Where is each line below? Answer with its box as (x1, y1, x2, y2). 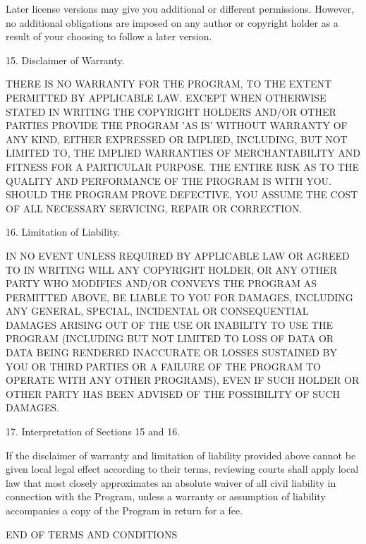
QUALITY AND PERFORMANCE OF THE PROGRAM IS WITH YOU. (6, 173, 331, 188)
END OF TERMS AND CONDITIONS (6, 526, 178, 541)
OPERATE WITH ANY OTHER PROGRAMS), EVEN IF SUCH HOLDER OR (6, 373, 360, 387)
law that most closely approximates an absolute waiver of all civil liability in (6, 475, 336, 490)
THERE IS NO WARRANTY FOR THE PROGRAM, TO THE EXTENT (6, 76, 332, 91)
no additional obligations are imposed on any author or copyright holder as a (6, 15, 338, 30)
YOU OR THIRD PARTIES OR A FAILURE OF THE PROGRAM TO (6, 358, 321, 373)
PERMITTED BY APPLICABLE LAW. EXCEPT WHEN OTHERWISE (6, 90, 327, 104)
